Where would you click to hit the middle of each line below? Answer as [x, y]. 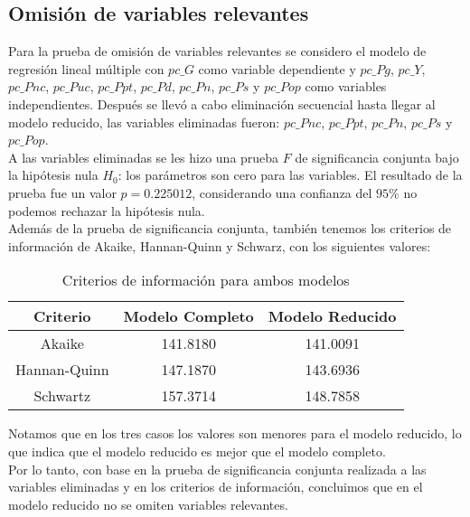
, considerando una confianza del [282, 192]
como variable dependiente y [277, 68]
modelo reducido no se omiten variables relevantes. [148, 504]
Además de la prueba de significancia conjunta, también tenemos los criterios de [230, 228]
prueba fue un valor [62, 192]
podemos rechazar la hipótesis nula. [107, 210]
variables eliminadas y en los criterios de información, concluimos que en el [216, 487]
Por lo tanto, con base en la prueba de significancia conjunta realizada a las [217, 469]
